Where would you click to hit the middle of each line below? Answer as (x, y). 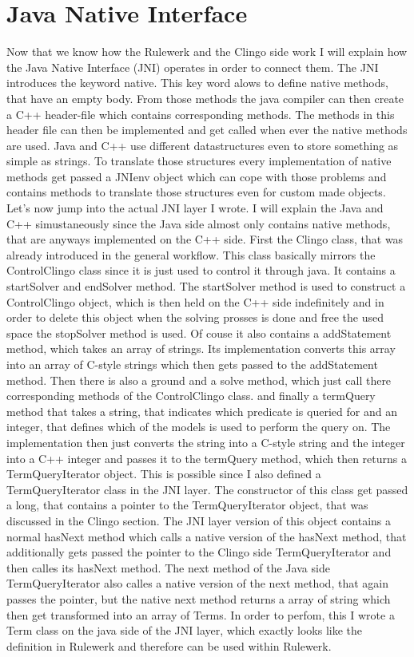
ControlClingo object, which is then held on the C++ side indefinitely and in (195, 301)
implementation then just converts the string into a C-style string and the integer (206, 442)
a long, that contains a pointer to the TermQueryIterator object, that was (187, 505)
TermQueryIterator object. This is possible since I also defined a (164, 474)
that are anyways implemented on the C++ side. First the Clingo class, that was (205, 239)
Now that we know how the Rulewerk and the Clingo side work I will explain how (207, 51)
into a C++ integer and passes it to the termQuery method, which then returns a (207, 458)
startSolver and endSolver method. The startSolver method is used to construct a (206, 286)
